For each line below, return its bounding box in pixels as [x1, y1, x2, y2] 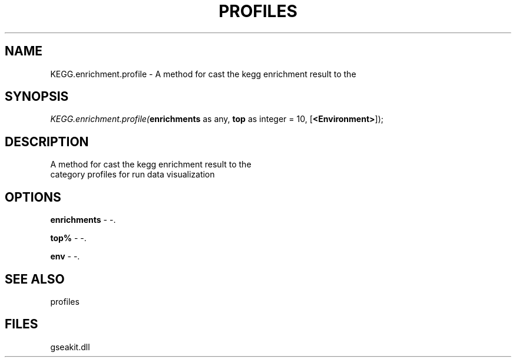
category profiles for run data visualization [50, 169, 215, 180]
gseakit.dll [50, 341, 90, 352]
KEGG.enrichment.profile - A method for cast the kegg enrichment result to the [50, 68, 356, 79]
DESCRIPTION [5, 134, 89, 149]
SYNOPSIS [5, 89, 69, 104]
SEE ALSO [5, 271, 65, 287]
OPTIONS [5, 189, 61, 205]
